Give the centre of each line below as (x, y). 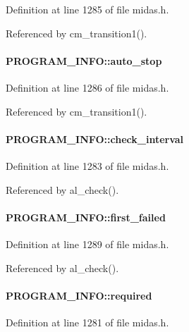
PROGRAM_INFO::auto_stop (84, 60)
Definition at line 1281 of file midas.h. (87, 322)
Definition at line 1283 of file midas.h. (87, 165)
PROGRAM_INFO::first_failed (86, 217)
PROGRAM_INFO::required (79, 295)
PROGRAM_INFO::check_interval (95, 139)
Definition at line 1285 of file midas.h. (87, 9)
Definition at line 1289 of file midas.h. (87, 244)
